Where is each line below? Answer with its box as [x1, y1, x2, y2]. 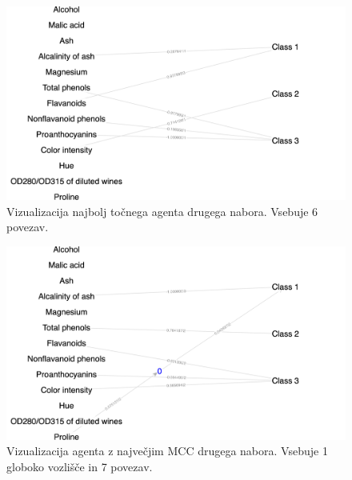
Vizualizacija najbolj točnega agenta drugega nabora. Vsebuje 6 [6, 202, 318, 219]
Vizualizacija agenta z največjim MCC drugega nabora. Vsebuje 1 [6, 442, 328, 459]
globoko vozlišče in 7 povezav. [6, 458, 153, 475]
